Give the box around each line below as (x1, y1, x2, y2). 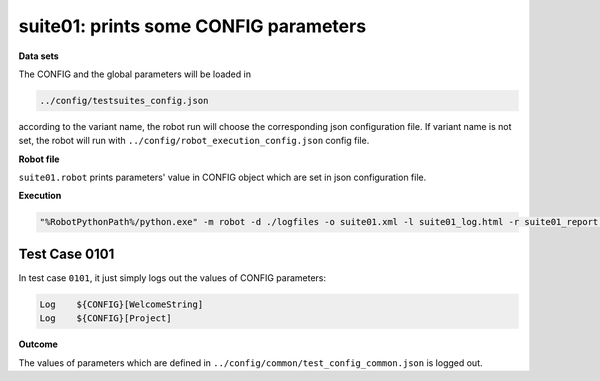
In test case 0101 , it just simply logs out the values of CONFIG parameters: (18, 271, 327, 284)
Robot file (18, 153, 60, 165)
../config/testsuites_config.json (39, 95, 209, 106)
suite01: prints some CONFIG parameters (18, 15, 367, 37)
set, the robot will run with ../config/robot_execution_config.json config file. (18, 135, 370, 147)
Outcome (18, 338, 59, 350)
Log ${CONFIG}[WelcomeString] (39, 298, 204, 310)
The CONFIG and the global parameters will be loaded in (18, 68, 252, 80)
